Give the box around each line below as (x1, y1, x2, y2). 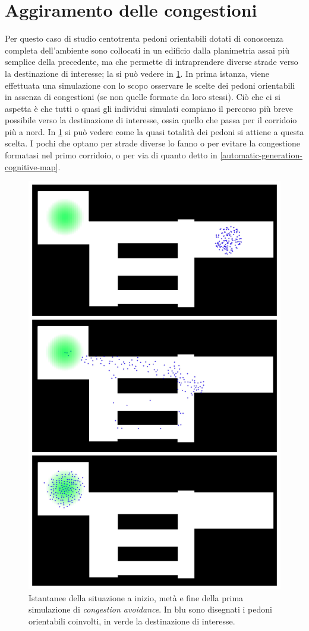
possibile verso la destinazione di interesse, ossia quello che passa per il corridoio (5, 114, 297, 126)
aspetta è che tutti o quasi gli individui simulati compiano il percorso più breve (5, 102, 294, 114)
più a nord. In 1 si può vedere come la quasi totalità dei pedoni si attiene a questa (5, 125, 304, 138)
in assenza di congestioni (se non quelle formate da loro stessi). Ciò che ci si (5, 90, 280, 103)
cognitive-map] (5, 160, 58, 173)
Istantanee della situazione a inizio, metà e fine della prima (29, 591, 244, 604)
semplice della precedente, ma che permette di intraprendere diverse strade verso (5, 55, 298, 68)
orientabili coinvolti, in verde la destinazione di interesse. (29, 614, 235, 627)
